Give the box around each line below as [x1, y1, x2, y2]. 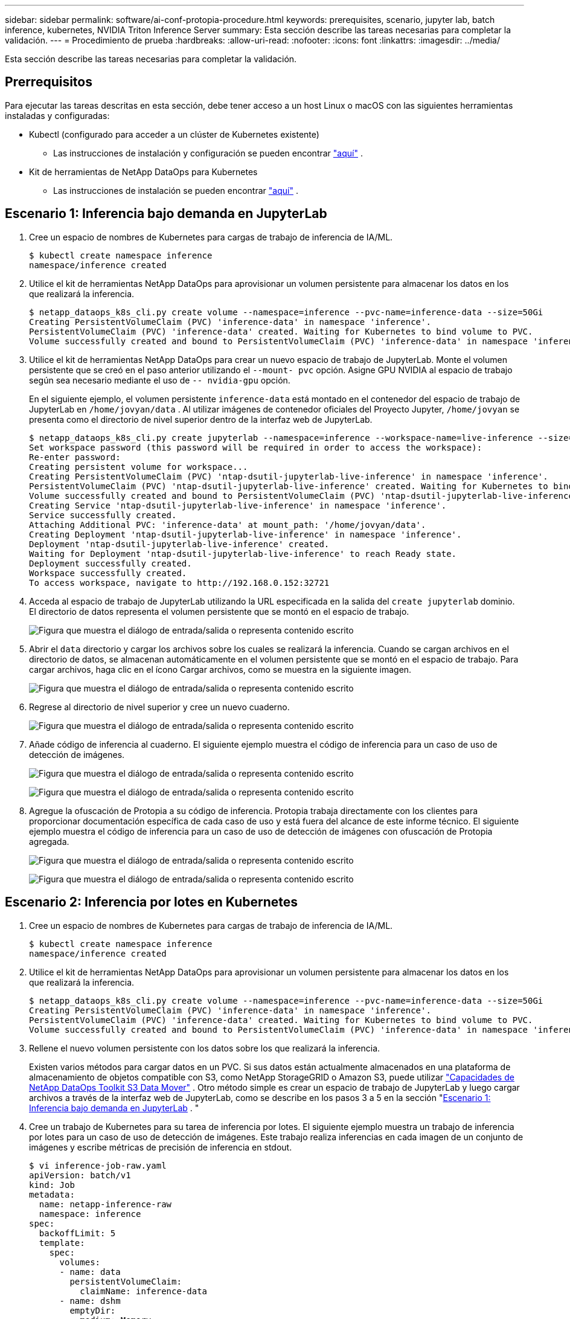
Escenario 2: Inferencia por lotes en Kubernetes [5, 894, 298, 910]
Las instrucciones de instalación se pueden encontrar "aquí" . [53, 185, 298, 196]
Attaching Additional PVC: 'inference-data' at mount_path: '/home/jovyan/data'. [29, 519, 426, 530]
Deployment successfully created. [29, 558, 192, 568]
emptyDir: [69, 1305, 116, 1315]
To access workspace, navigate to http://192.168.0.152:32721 [29, 577, 330, 588]
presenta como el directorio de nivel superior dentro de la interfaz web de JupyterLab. [29, 414, 373, 425]
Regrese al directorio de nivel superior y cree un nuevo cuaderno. [29, 701, 290, 712]
